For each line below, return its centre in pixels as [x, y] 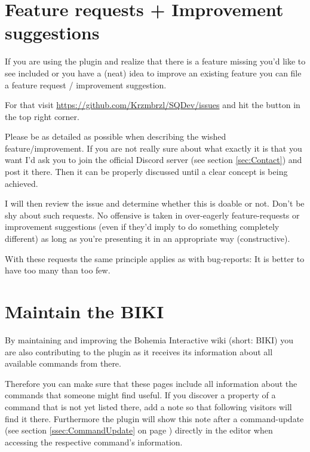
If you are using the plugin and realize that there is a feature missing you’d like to [155, 61]
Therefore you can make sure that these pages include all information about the [151, 383]
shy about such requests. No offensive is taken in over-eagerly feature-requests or [152, 215]
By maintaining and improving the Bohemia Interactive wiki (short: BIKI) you [149, 339]
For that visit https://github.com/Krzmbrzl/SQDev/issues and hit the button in [153, 105]
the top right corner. [42, 116]
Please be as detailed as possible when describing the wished [116, 136]
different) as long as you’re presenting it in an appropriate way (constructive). [148, 239]
